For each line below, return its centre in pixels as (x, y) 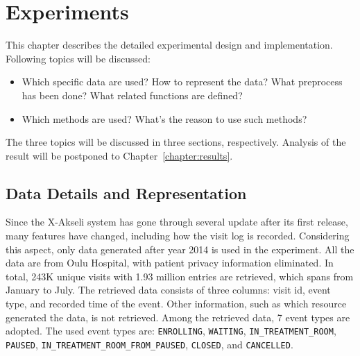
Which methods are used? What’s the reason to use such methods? (164, 118)
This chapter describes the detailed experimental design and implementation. (169, 45)
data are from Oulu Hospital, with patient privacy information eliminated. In (170, 263)
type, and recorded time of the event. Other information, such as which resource (176, 304)
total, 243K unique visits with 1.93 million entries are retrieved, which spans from (180, 276)
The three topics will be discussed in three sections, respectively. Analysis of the (176, 142)
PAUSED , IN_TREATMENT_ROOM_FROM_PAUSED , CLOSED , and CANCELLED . (149, 344)
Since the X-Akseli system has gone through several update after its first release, (177, 222)
